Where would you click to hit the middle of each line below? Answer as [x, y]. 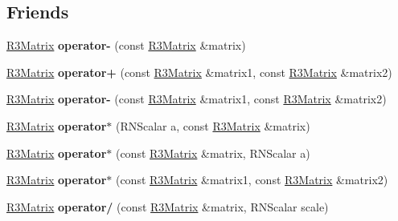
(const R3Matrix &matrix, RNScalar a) [213, 153]
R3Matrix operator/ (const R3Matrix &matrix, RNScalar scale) [168, 206]
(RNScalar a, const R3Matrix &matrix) [213, 125]
